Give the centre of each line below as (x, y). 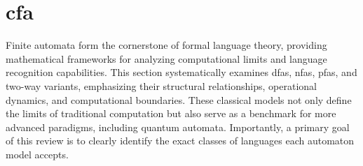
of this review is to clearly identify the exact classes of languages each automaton (180, 141)
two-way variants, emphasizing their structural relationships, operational (161, 85)
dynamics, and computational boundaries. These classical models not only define (179, 99)
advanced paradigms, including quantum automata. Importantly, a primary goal (178, 127)
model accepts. (37, 154)
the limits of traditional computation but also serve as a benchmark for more (171, 113)
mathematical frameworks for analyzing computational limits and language (166, 58)
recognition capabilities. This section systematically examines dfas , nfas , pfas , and (181, 72)
